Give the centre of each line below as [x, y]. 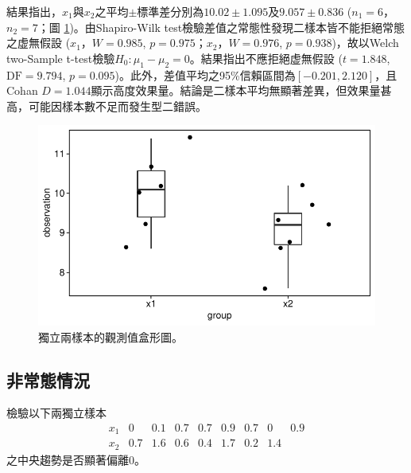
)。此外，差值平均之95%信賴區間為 [205, 74]
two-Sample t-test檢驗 [61, 58]
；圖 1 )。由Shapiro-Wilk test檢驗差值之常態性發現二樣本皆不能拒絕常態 [221, 27]
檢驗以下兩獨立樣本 [56, 413]
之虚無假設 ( [39, 43]
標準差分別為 [171, 11]
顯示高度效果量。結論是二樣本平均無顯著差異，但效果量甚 [241, 90]
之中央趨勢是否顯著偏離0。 [76, 459]
